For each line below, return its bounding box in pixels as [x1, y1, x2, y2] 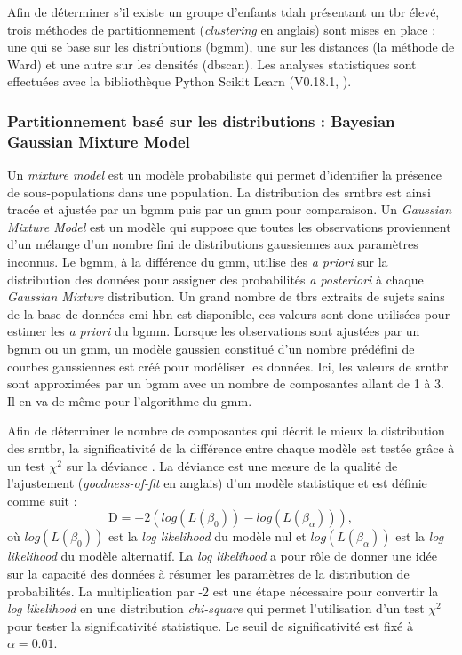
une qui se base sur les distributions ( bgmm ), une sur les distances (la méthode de [7, 37, 455, 56]
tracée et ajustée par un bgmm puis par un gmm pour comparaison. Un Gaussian [7, 200, 452, 219]
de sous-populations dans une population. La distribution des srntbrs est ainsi [7, 182, 431, 201]
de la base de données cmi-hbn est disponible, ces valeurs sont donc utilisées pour [7, 304, 450, 323]
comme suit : [7, 491, 77, 509]
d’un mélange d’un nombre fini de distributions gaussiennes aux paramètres [7, 235, 418, 253]
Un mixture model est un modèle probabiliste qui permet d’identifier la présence [7, 165, 442, 184]
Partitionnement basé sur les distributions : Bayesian [7, 109, 395, 132]
